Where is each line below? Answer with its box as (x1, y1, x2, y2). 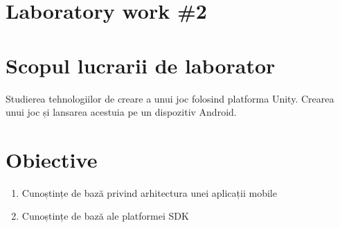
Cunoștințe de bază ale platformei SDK (21, 209, 189, 223)
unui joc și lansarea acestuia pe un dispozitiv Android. (6, 105, 237, 119)
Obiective (6, 145, 98, 173)
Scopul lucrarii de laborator (6, 51, 276, 79)
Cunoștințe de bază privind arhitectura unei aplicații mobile (21, 185, 277, 200)
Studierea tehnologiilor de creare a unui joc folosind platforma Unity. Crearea (6, 91, 334, 105)
